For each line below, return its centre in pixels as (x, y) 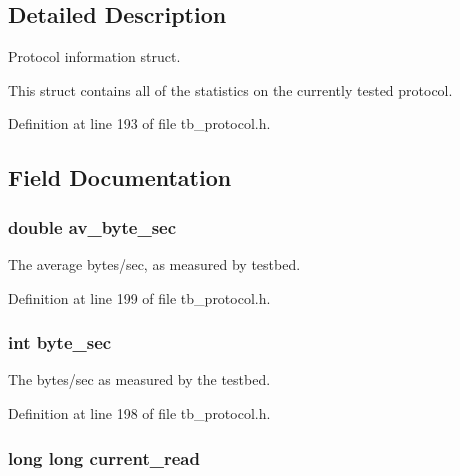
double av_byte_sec (92, 226)
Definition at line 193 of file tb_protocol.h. (139, 123)
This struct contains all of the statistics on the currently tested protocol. (230, 89)
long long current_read (104, 457)
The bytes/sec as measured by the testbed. (139, 379)
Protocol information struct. (94, 56)
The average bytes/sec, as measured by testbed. (154, 263)
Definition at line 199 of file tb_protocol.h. (139, 297)
